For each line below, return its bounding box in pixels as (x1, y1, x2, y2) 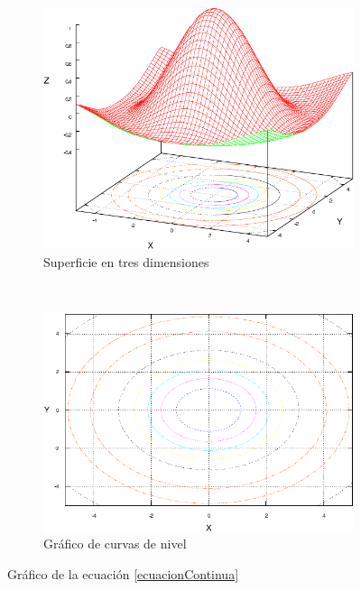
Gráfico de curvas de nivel (43, 534, 187, 553)
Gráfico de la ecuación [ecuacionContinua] (7, 564, 239, 583)
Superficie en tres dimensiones (43, 252, 209, 271)
